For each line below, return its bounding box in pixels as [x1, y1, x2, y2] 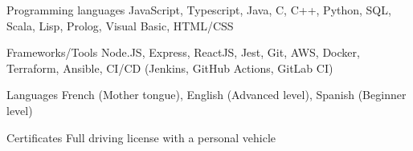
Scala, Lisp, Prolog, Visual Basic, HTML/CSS [6, 17, 234, 34]
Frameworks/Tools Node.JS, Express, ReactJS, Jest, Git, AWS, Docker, [6, 44, 360, 61]
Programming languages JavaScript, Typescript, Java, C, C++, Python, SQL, [6, 2, 391, 18]
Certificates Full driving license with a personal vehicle [6, 129, 276, 145]
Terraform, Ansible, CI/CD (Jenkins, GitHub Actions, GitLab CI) [6, 59, 333, 76]
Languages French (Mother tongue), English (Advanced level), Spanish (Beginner [6, 86, 407, 103]
